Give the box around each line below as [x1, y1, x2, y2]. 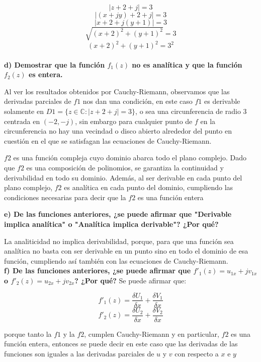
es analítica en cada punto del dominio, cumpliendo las [64, 182, 233, 193]
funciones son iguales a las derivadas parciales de [4, 348, 154, 358]
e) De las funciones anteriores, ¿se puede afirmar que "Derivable [4, 209, 232, 219]
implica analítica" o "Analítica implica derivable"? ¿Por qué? [4, 218, 219, 229]
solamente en [4, 106, 44, 116]
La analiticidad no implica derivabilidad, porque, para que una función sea [4, 235, 234, 246]
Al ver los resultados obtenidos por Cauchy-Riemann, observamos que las [4, 86, 230, 96]
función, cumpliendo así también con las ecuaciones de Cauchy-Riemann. [4, 255, 228, 266]
